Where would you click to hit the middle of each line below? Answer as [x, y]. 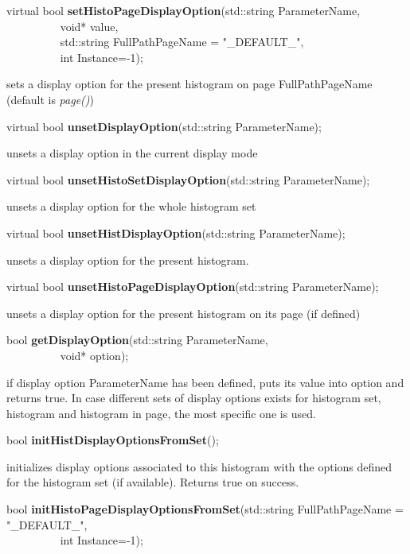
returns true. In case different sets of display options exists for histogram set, [194, 398]
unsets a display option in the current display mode [132, 153]
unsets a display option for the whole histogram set [131, 206]
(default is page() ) [50, 99]
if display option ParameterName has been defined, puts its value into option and [205, 382]
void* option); [94, 355]
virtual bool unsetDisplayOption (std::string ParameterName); [164, 126]
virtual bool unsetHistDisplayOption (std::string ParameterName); [176, 232]
